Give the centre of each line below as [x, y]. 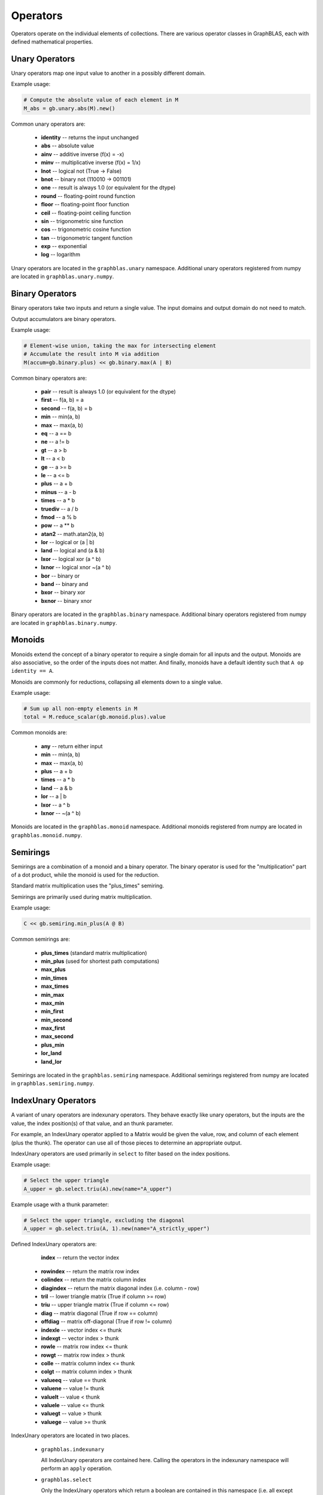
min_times [54, 978]
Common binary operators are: [49, 378]
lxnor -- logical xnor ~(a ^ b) [76, 568]
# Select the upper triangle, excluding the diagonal [104, 1220]
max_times [55, 986]
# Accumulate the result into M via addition [92, 354]
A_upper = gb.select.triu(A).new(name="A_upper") [98, 1189]
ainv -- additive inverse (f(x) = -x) [83, 154]
